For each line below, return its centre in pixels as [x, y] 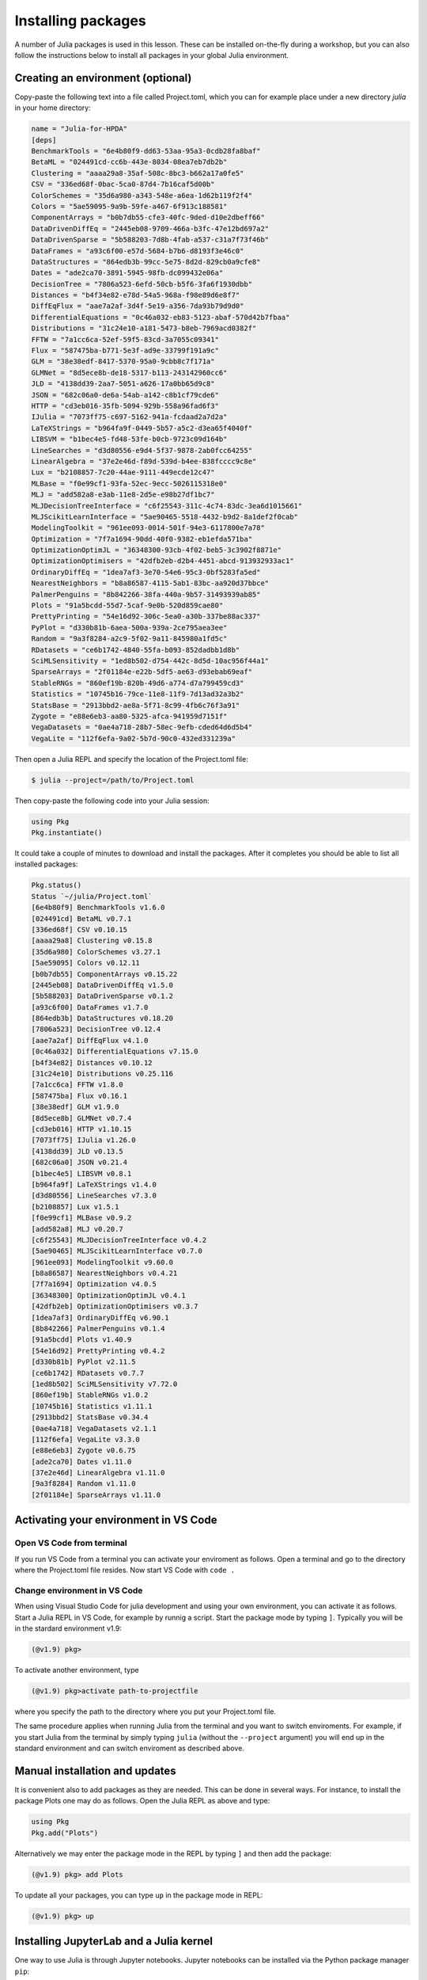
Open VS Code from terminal [71, 1543]
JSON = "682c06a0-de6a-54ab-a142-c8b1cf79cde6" [125, 395]
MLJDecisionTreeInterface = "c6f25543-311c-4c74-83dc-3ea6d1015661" [167, 506]
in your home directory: [53, 108]
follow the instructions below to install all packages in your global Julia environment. [151, 55]
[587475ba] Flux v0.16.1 [79, 1096]
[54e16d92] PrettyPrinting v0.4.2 [98, 1351]
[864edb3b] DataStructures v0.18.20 [102, 1019]
